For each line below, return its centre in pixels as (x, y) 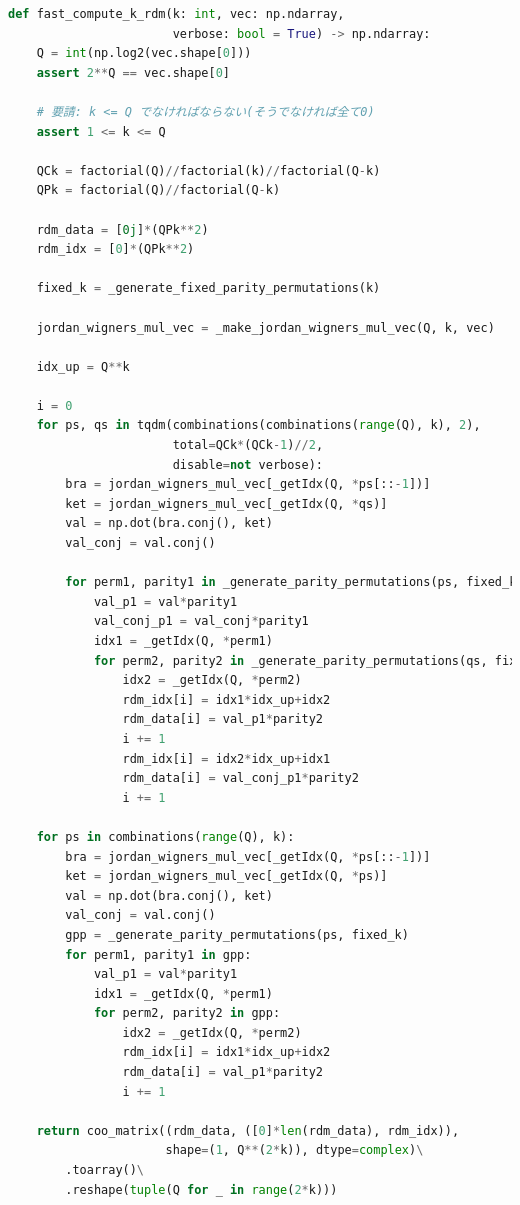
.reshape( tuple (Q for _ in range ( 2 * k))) (201, 1189)
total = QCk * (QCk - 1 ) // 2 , (248, 445)
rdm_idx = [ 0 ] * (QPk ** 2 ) (115, 249)
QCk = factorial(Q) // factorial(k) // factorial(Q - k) (208, 170)
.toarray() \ (105, 1170)
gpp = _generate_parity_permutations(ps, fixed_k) (237, 934)
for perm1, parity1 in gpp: (158, 954)
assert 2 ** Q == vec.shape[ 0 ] (133, 72)
